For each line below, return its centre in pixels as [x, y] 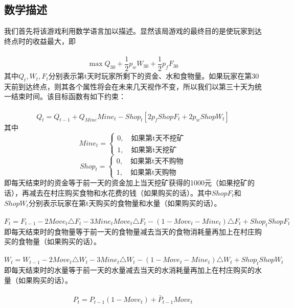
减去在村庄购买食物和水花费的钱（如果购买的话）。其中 [120, 192]
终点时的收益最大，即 [40, 41]
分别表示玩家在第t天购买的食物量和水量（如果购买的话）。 [125, 203]
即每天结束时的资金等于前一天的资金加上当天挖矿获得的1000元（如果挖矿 [126, 183]
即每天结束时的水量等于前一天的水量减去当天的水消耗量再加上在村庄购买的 [129, 270]
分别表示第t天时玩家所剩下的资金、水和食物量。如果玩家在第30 [154, 76]
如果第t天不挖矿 [157, 139]
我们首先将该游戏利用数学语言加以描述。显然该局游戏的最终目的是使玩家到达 [133, 31]
